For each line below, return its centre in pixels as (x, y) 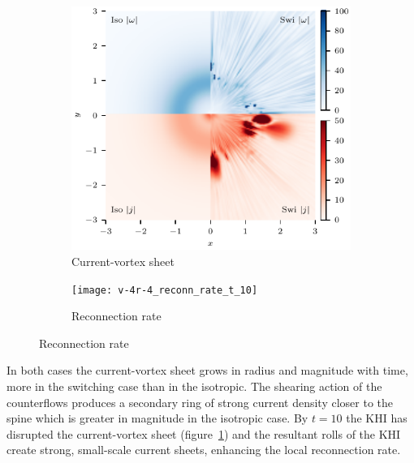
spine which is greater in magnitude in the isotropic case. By (157, 418)
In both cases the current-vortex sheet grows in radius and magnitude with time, (207, 370)
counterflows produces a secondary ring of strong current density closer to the (200, 402)
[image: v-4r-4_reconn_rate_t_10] (165, 290)
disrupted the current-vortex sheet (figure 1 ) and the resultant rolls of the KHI (204, 433)
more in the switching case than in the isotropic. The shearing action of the (194, 386)
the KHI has (377, 418)
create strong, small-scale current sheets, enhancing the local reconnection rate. (204, 450)
